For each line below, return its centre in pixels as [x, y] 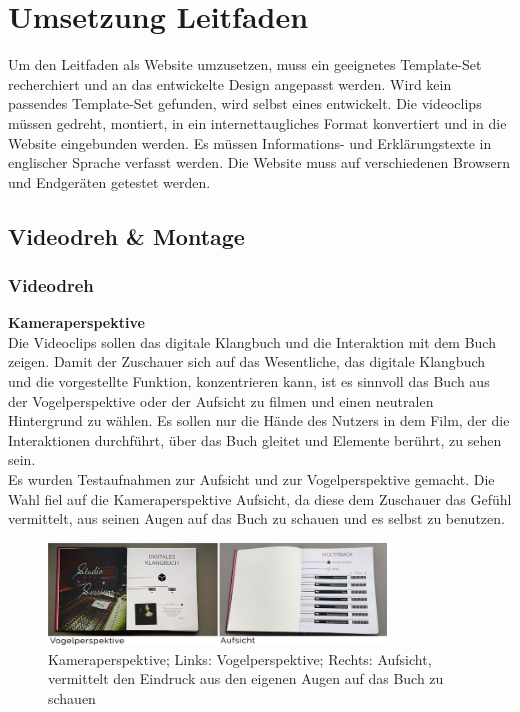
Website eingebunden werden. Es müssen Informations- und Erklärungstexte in [250, 142]
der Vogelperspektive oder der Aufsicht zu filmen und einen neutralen [221, 400]
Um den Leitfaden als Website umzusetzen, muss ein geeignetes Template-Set [245, 64]
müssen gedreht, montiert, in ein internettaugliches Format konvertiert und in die [257, 122]
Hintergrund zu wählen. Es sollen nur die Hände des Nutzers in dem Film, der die [259, 420]
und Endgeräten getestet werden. [109, 181]
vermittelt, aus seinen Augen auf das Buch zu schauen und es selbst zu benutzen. [256, 518]
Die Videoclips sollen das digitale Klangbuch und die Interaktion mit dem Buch [252, 341]
